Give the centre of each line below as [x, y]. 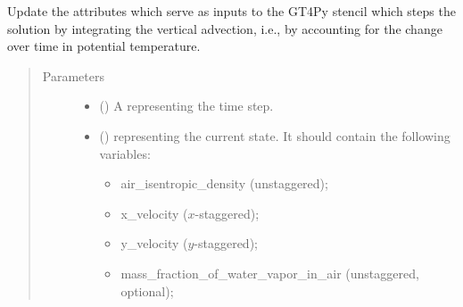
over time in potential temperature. [104, 46]
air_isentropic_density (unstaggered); [224, 183]
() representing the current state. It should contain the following [275, 135]
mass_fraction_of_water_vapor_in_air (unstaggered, [270, 273]
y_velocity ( [154, 243]
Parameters [73, 75]
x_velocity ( [154, 213]
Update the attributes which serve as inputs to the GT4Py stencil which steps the [231, 11]
